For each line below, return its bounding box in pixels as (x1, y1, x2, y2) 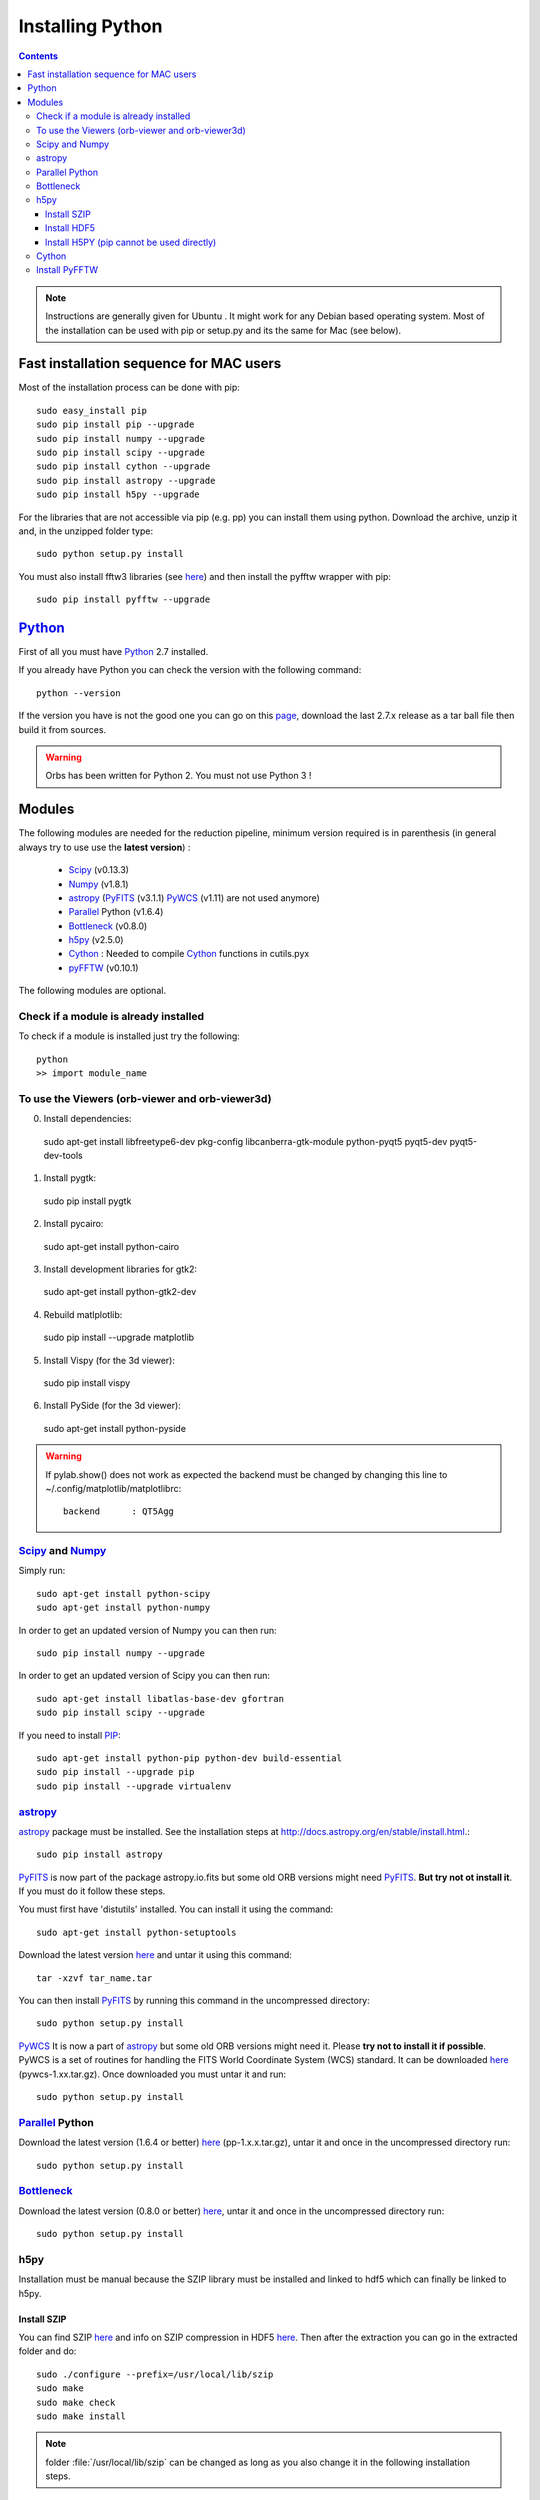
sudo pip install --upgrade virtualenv (36, 1780, 232, 1792)
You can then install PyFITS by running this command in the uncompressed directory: (18, 1995, 370, 2007)
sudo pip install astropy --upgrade (36, 475, 216, 486)
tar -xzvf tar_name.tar (36, 1972, 153, 1984)
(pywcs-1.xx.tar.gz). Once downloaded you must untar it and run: (18, 2068, 287, 2080)
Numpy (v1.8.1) (68, 878, 129, 890)
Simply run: (18, 1565, 66, 1577)
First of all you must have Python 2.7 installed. (18, 646, 209, 658)
